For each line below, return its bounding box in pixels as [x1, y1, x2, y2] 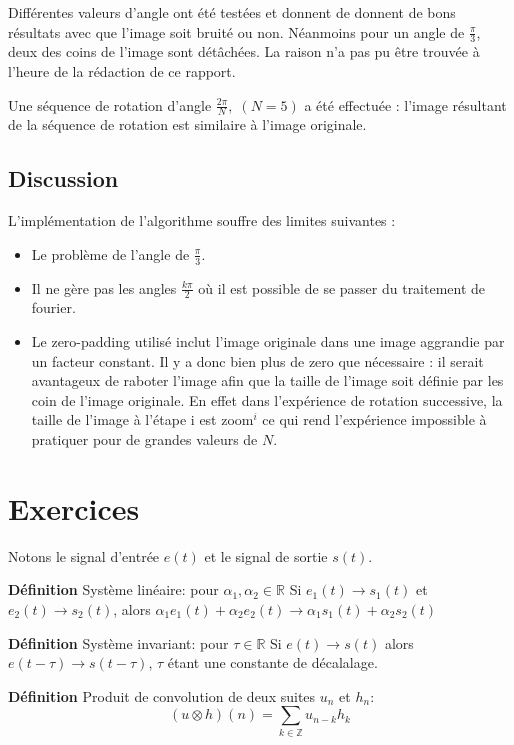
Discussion [8, 163, 119, 194]
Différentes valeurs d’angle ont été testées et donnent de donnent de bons [8, 2, 456, 22]
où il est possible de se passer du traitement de [198, 277, 486, 298]
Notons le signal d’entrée [8, 545, 160, 566]
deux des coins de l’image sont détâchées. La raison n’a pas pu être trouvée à [8, 41, 480, 62]
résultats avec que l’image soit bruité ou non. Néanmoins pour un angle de [8, 21, 465, 42]
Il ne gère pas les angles [31, 277, 177, 298]
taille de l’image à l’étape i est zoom [31, 409, 254, 430]
